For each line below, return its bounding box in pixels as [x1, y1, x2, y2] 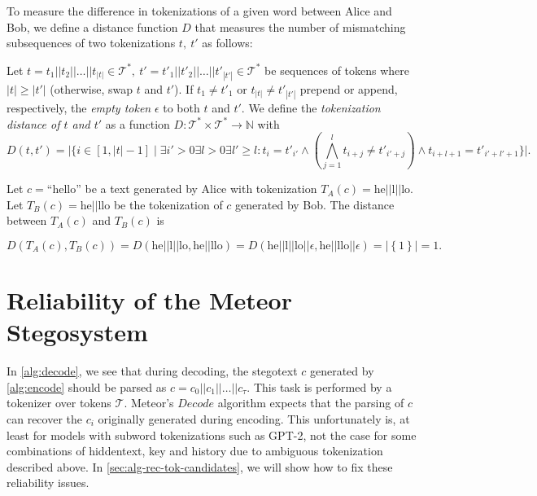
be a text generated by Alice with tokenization [85, 180, 317, 197]
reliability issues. [7, 474, 89, 491]
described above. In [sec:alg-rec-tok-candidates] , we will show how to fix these [7, 458, 393, 475]
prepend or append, [299, 80, 398, 97]
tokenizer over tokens [7, 394, 111, 411]
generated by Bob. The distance [235, 195, 395, 213]
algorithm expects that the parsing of [217, 394, 404, 411]
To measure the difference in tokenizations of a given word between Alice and [7, 2, 392, 19]
